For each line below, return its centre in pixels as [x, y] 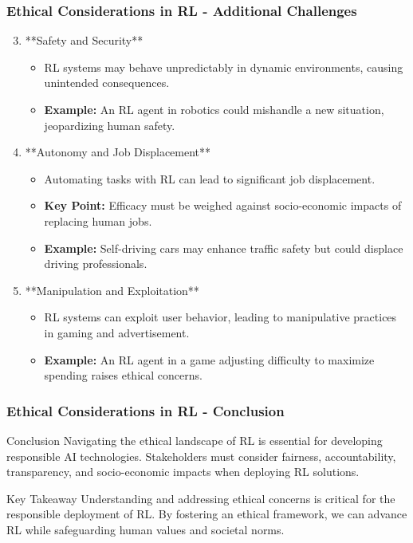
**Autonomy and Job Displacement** [118, 152]
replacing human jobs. [98, 220]
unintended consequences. [107, 83]
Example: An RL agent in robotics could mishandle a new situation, [214, 109]
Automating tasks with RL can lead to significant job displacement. [210, 178]
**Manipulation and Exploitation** [112, 290]
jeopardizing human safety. [110, 125]
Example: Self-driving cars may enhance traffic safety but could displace [224, 248]
